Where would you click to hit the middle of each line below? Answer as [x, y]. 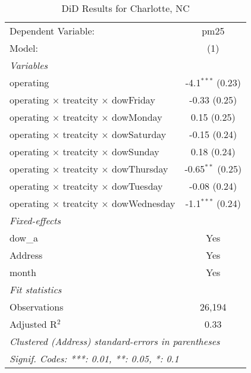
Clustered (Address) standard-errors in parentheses [115, 341]
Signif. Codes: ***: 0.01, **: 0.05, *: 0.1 [94, 358]
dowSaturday [139, 134]
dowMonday [137, 117]
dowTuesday [137, 186]
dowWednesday [144, 203]
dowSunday [136, 151]
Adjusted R [33, 324]
